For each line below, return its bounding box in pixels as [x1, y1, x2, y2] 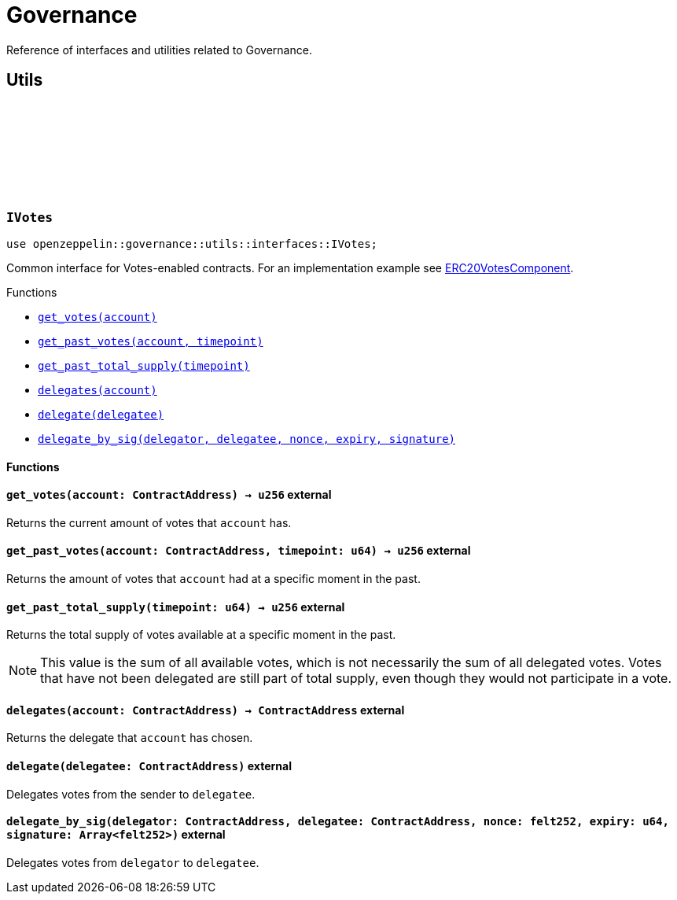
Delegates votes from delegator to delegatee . [6, 855, 259, 869]
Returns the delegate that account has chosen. [6, 731, 253, 745]
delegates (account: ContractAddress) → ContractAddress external [6, 703, 405, 717]
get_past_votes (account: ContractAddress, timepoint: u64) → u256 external [6, 544, 471, 558]
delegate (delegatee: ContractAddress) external [6, 759, 292, 773]
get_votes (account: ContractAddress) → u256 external [6, 488, 332, 502]
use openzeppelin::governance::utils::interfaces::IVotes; [6, 237, 378, 250]
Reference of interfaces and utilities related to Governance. [6, 42, 312, 57]
